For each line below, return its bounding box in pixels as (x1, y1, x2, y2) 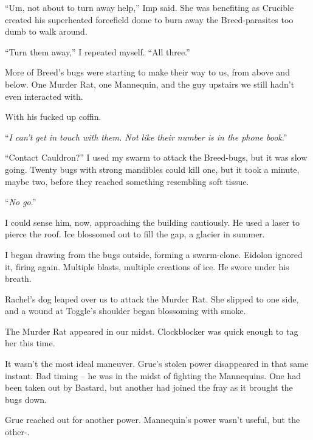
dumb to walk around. (5, 25, 88, 38)
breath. (5, 272, 32, 285)
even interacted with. (5, 89, 83, 102)
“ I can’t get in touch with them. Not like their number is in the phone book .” (5, 130, 287, 143)
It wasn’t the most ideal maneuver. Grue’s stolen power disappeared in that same (5, 357, 309, 370)
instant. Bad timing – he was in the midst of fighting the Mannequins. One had (5, 369, 301, 382)
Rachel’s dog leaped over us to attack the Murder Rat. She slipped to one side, (5, 292, 299, 305)
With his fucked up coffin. (5, 110, 101, 123)
